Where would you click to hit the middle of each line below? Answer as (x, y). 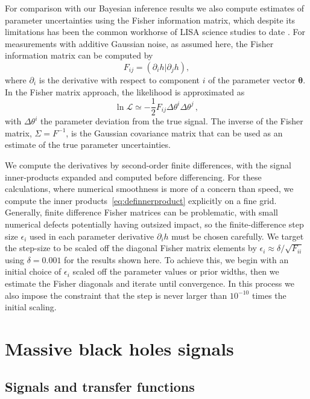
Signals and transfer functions (100, 387)
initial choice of (33, 271)
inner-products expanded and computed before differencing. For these (133, 177)
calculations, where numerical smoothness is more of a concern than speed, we (149, 189)
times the (269, 295)
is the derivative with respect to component (119, 79)
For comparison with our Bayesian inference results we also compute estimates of (155, 8)
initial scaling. (31, 307)
